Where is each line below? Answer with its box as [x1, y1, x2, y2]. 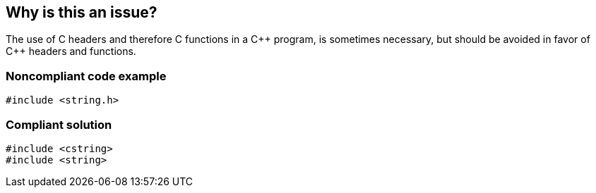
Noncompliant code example [6, 68, 167, 83]
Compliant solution [6, 117, 112, 132]
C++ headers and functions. [6, 45, 136, 58]
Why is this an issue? [6, 4, 157, 21]
